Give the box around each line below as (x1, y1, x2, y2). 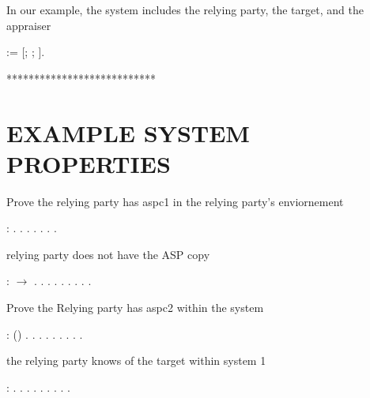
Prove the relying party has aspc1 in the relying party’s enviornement (6, 193, 344, 209)
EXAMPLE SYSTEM (6, 116, 250, 148)
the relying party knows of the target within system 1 (6, 352, 266, 369)
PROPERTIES (6, 147, 171, 179)
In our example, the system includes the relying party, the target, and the (6, 2, 364, 17)
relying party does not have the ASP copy (6, 246, 210, 262)
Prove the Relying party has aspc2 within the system (6, 299, 264, 316)
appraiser (6, 17, 51, 33)
